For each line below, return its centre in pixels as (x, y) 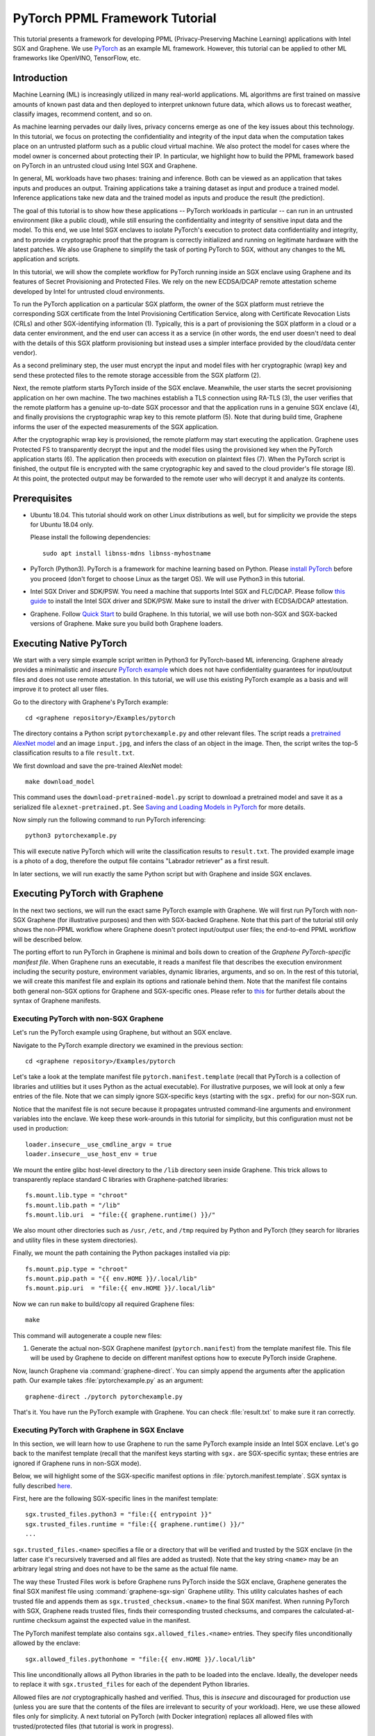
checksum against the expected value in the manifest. (114, 1621)
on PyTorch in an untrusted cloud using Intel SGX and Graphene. (105, 165)
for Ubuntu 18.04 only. (62, 524)
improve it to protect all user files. (61, 689)
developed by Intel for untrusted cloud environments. (89, 291)
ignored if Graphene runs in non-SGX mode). (77, 1463)
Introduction (40, 78)
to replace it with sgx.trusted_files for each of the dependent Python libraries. (131, 1685)
